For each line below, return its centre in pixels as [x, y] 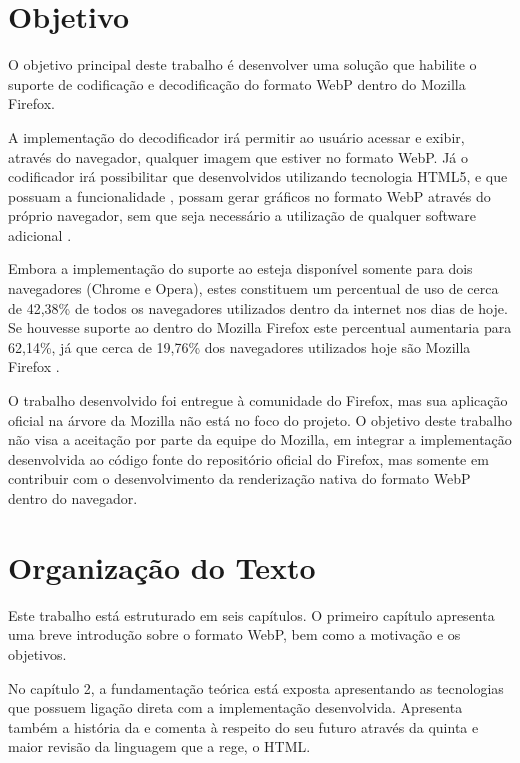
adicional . [40, 234]
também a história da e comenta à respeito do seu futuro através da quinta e [243, 726]
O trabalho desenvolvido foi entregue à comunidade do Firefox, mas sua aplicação [258, 400]
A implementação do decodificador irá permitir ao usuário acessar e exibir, [236, 136]
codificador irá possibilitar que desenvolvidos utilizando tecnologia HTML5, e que [258, 176]
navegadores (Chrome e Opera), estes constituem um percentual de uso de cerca [253, 288]
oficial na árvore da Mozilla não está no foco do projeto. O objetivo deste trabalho [260, 419]
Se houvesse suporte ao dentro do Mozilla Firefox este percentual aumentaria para [260, 327]
